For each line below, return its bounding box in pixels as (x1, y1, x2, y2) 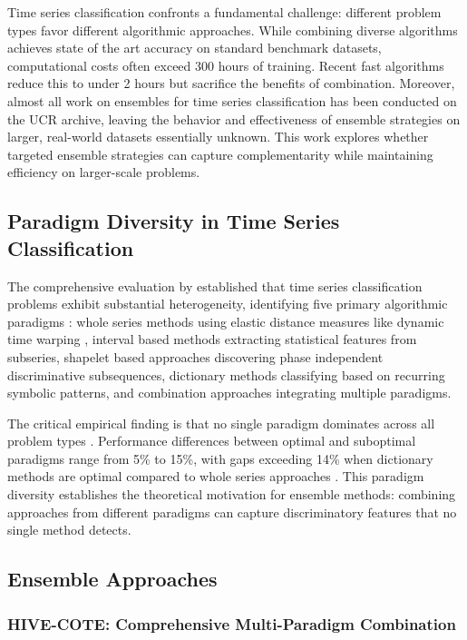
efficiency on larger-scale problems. (7, 162, 200, 182)
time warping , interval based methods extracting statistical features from (7, 330, 417, 349)
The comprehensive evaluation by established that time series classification (7, 276, 423, 295)
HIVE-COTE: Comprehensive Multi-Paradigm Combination (7, 612, 456, 635)
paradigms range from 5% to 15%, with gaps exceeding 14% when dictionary (7, 448, 433, 468)
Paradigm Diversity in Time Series (7, 207, 340, 235)
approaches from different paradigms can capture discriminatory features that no (7, 502, 457, 521)
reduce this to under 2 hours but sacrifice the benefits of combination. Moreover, (7, 74, 455, 93)
